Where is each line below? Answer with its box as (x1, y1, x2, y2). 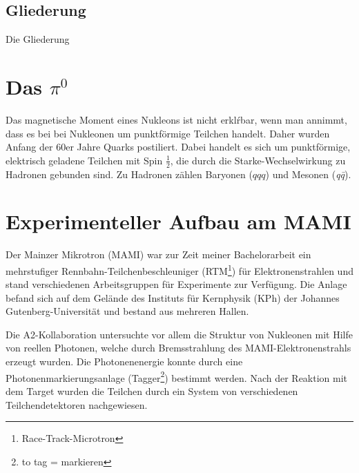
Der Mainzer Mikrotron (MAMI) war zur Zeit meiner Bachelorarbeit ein (6, 247, 311, 262)
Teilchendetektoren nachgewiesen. (6, 397, 148, 412)
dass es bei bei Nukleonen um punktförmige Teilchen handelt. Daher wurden (6, 126, 330, 140)
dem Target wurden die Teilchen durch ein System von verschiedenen (6, 383, 298, 398)
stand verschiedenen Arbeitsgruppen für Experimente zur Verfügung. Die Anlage (6, 277, 347, 291)
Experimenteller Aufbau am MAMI (6, 207, 351, 235)
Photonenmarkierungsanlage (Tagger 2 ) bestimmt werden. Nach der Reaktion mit (6, 368, 348, 385)
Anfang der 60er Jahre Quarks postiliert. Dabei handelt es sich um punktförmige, (6, 139, 351, 154)
